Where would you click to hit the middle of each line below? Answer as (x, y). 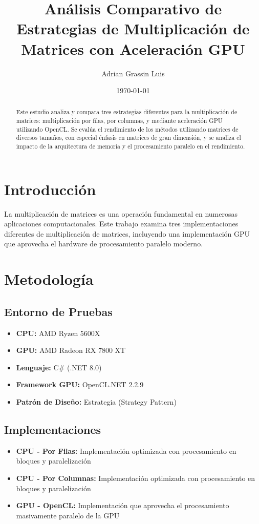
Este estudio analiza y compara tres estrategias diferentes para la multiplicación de (127, 112)
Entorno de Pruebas (58, 311)
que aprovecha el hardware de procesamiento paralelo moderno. (104, 244)
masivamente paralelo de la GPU (68, 515)
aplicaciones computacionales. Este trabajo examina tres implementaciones (121, 224)
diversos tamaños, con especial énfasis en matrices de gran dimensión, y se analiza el (128, 138)
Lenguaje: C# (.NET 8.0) (59, 367)
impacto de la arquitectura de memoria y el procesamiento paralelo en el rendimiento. (131, 146)
